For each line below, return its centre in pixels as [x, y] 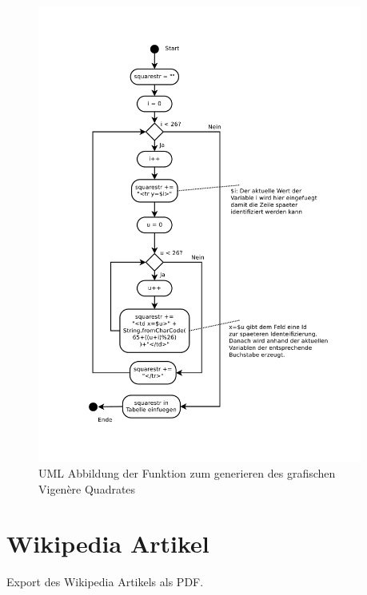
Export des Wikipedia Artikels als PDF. [105, 582]
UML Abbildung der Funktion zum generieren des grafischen [187, 473]
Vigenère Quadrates [87, 488]
